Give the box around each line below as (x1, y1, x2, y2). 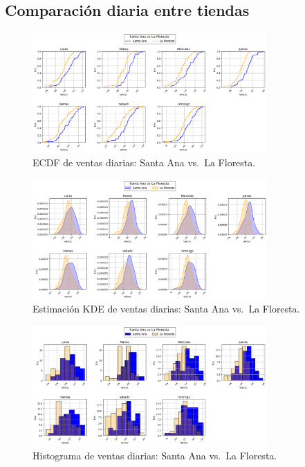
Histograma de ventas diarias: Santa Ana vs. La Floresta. (33, 448, 277, 462)
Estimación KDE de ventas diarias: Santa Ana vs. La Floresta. (33, 301, 300, 316)
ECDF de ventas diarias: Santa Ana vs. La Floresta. (33, 155, 256, 170)
